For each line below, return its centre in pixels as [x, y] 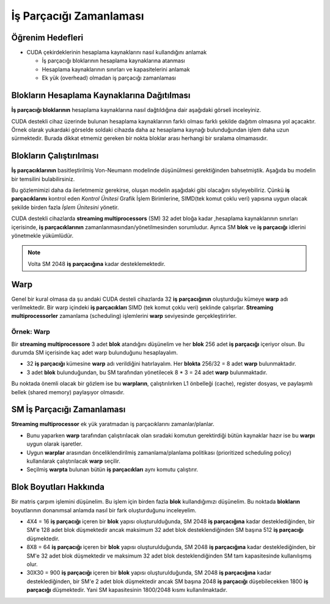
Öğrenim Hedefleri [47, 38]
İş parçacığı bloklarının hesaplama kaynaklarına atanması [114, 61]
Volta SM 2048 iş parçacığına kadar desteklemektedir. [97, 263]
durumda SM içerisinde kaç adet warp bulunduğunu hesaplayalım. [95, 352]
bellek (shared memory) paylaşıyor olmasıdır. [68, 392]
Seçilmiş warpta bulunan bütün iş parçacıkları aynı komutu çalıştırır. [112, 470]
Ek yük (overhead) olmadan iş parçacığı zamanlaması [109, 78]
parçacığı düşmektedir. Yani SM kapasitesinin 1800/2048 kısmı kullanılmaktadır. [127, 590]
